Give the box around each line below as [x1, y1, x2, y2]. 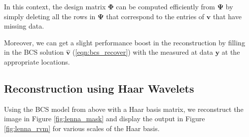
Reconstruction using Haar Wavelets [4, 80, 194, 96]
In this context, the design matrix [4, 1, 106, 11]
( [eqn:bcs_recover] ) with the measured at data [72, 47, 213, 57]
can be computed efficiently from [116, 1, 215, 11]
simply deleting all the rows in [4, 11, 96, 21]
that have [213, 11, 242, 21]
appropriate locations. [4, 56, 70, 67]
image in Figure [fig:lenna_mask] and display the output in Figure [4, 113, 205, 124]
